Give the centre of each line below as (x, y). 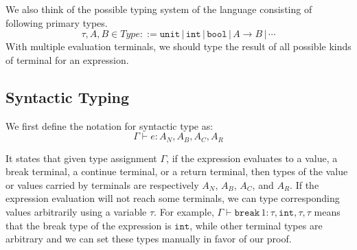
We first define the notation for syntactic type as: (110, 125)
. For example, (184, 212)
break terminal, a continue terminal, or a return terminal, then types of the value (177, 171)
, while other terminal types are (256, 225)
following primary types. (57, 22)
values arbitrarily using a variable (76, 212)
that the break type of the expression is (89, 225)
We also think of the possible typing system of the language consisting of (159, 9)
